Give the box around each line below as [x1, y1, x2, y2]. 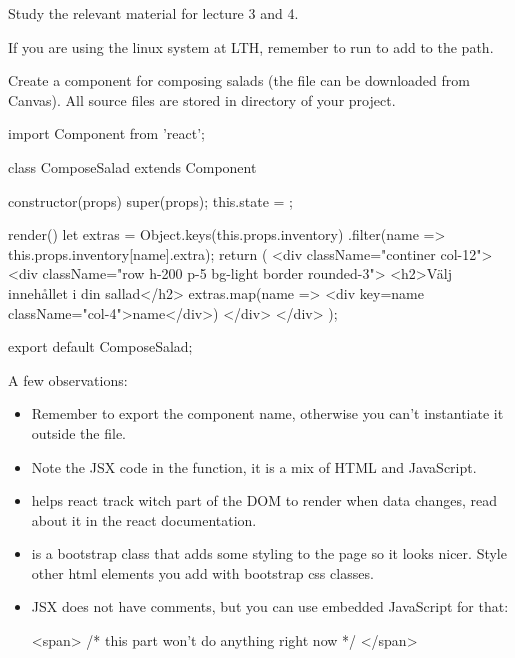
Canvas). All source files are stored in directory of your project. [8, 89, 396, 110]
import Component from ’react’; [8, 123, 205, 144]
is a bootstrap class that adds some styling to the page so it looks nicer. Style [31, 543, 507, 564]
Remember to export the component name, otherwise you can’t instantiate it [31, 403, 504, 424]
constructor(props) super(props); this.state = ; [8, 190, 293, 211]
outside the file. [31, 422, 126, 443]
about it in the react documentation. [31, 509, 257, 530]
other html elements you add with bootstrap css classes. [31, 562, 374, 583]
